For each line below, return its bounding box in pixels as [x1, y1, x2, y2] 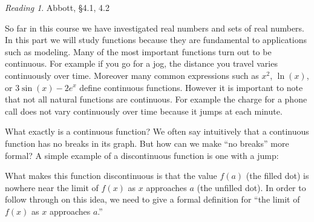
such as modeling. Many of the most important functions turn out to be [5, 45, 272, 58]
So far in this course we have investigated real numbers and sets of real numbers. [5, 21, 305, 34]
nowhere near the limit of [5, 181, 99, 193]
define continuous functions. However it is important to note [79, 81, 303, 93]
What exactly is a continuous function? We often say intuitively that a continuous [5, 125, 309, 138]
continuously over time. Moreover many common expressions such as [5, 69, 259, 81]
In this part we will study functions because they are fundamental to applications [5, 33, 307, 46]
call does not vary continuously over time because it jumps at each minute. [5, 104, 283, 117]
